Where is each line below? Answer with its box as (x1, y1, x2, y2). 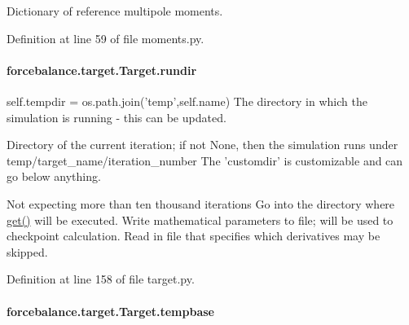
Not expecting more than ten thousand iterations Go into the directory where (7, 195, 395, 212)
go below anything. (7, 168, 101, 185)
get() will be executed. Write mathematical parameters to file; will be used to (7, 211, 394, 228)
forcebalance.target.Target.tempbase (7, 302, 214, 319)
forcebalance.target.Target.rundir (7, 61, 197, 78)
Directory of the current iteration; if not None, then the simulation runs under (7, 136, 398, 153)
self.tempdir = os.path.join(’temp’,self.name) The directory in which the (7, 92, 367, 109)
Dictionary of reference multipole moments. (7, 2, 223, 19)
